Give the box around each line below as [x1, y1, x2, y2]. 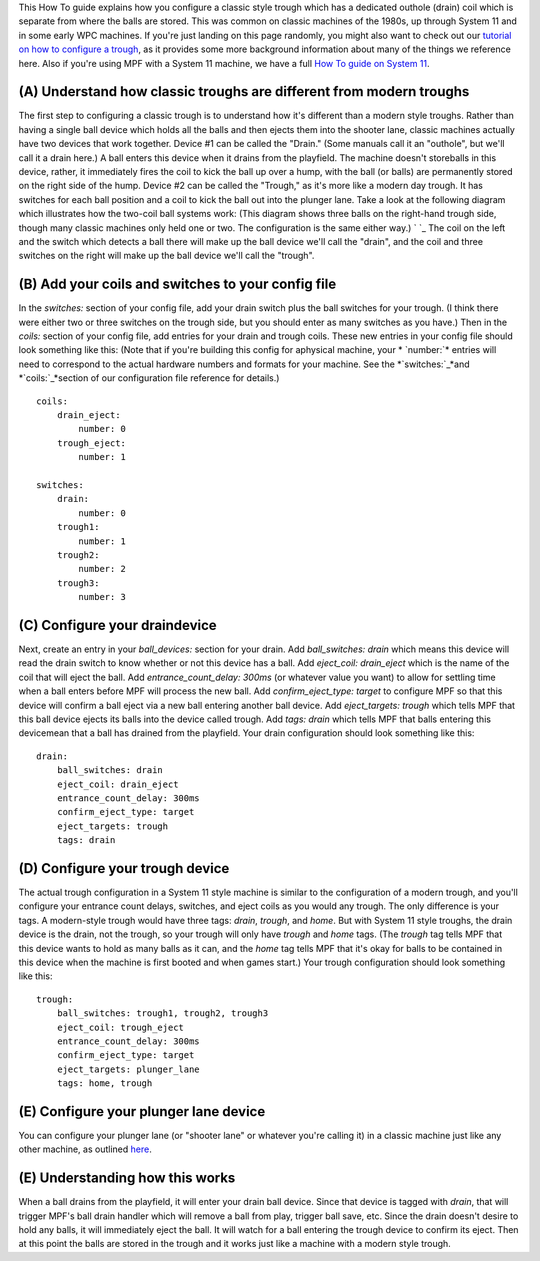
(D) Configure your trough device [18, 860, 230, 877]
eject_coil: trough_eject [56, 1021, 185, 1033]
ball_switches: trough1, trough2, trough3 [56, 1008, 269, 1019]
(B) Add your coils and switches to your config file [18, 276, 337, 293]
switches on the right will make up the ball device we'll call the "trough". [18, 250, 315, 262]
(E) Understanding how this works [18, 1170, 236, 1187]
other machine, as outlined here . [18, 1143, 152, 1155]
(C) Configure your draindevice [18, 616, 217, 634]
